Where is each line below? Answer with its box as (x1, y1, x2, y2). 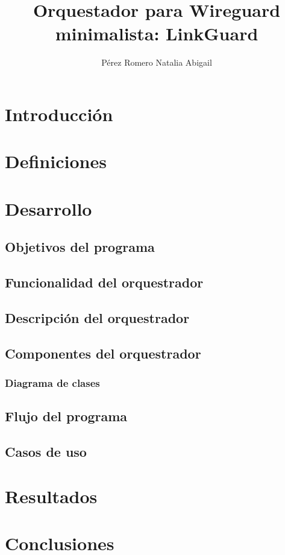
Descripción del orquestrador (5, 308, 190, 327)
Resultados (5, 483, 98, 508)
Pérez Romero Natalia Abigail (101, 56, 212, 69)
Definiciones (5, 149, 107, 174)
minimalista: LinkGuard (55, 21, 258, 46)
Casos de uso (5, 442, 87, 460)
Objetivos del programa (5, 237, 155, 256)
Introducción (5, 101, 113, 126)
